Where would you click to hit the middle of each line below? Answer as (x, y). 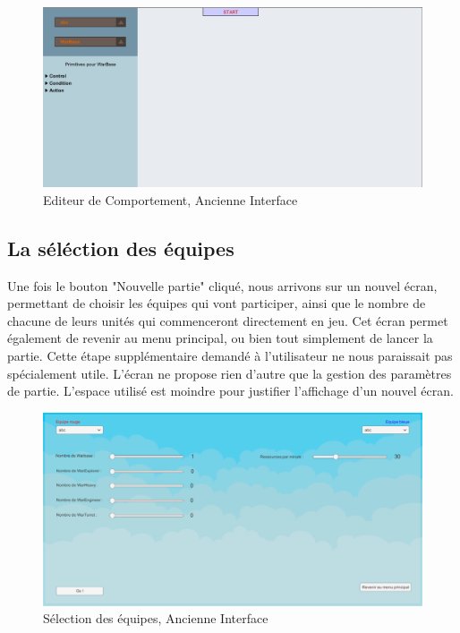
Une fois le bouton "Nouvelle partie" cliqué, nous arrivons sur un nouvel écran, (222, 285)
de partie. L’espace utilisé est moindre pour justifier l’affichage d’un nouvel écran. (230, 391)
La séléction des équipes (121, 248)
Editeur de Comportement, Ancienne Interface (170, 199)
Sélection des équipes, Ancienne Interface (156, 618)
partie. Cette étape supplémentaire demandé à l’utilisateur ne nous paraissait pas (230, 355)
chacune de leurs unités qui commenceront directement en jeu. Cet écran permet (228, 320)
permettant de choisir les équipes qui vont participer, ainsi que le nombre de (217, 303)
